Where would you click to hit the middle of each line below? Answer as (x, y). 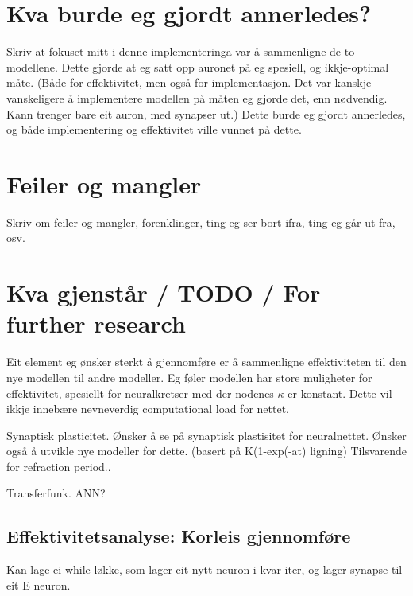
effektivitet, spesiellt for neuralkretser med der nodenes (140, 393)
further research (96, 323)
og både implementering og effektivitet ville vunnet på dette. (154, 129)
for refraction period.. (59, 466)
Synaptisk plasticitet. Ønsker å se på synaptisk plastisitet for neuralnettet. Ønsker (206, 435)
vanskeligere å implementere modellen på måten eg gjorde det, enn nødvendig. (197, 97)
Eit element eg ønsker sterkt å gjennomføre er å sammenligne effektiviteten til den (206, 362)
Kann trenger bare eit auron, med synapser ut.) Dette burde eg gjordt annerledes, (206, 113)
